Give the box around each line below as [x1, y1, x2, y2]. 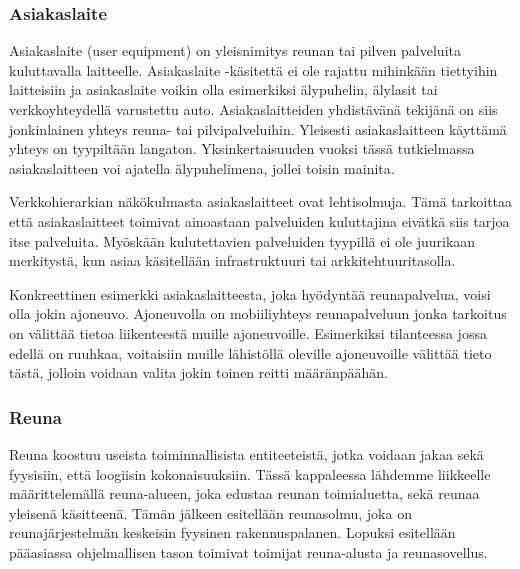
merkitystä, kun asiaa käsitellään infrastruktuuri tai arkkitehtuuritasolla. [9, 250, 456, 271]
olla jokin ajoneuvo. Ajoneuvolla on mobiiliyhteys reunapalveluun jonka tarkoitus [9, 303, 507, 324]
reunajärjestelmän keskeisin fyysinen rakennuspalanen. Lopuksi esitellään [9, 522, 456, 543]
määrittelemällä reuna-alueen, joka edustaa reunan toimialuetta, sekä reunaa [9, 483, 480, 504]
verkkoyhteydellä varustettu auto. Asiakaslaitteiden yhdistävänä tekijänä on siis [9, 99, 498, 119]
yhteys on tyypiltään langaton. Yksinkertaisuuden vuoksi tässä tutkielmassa [9, 138, 475, 159]
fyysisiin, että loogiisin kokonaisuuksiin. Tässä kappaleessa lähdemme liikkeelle [9, 463, 491, 484]
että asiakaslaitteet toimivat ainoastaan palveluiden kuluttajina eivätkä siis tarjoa [9, 210, 510, 231]
